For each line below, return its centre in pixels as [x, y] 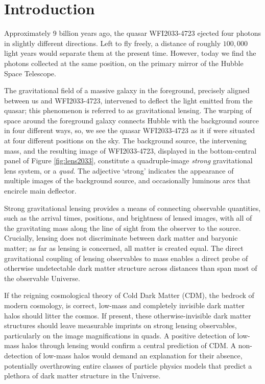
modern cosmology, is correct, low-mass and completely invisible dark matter [125, 305]
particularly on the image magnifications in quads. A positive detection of [119, 335]
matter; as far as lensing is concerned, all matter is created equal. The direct [124, 248]
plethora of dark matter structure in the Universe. [82, 376]
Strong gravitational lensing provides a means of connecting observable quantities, [132, 208]
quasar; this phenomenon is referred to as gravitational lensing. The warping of [128, 110]
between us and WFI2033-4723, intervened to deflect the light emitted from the [128, 100]
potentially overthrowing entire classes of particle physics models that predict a [128, 365]
